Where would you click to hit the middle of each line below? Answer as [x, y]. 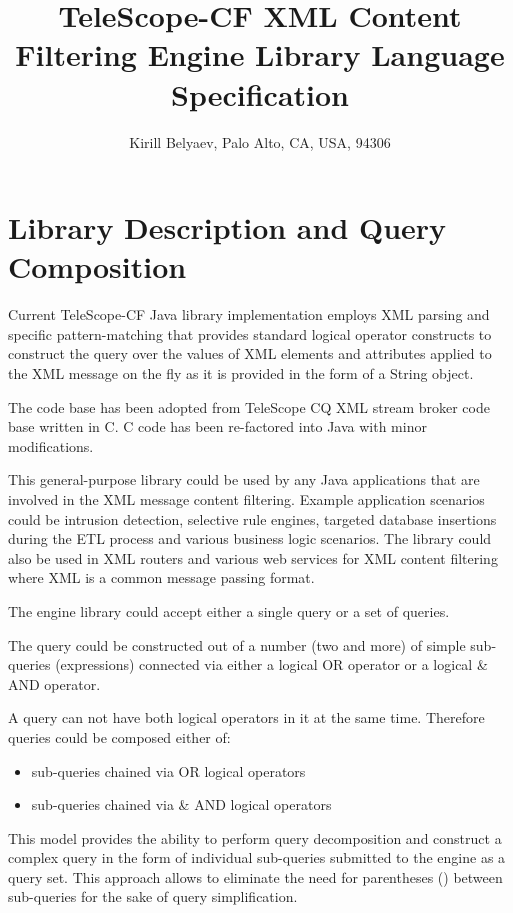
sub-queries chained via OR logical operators [168, 770]
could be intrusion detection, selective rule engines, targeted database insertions [252, 518]
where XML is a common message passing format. [161, 577]
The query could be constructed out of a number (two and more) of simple [237, 644]
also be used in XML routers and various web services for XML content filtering [253, 557]
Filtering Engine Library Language [260, 54]
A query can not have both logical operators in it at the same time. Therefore [246, 717]
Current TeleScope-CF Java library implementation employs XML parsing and [249, 314]
